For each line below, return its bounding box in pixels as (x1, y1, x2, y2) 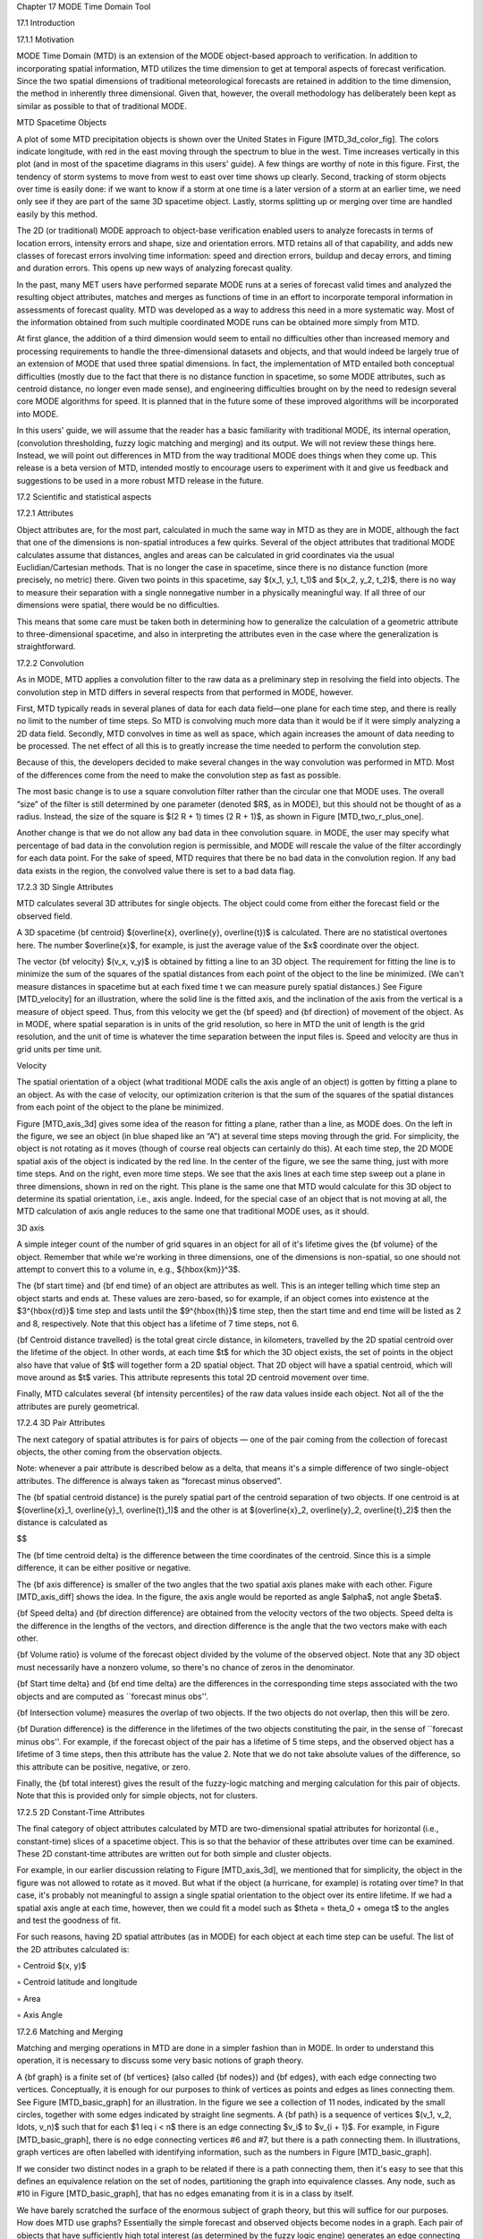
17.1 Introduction (16, 18, 75, 29)
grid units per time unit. (16, 1043, 103, 1054)
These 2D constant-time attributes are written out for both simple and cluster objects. (16, 1848, 333, 1858)
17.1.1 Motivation (16, 34, 75, 45)
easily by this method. (16, 209, 98, 219)
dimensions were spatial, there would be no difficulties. (16, 600, 220, 611)
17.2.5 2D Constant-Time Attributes (16, 1806, 145, 1817)
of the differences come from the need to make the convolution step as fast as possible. (16, 769, 342, 780)
